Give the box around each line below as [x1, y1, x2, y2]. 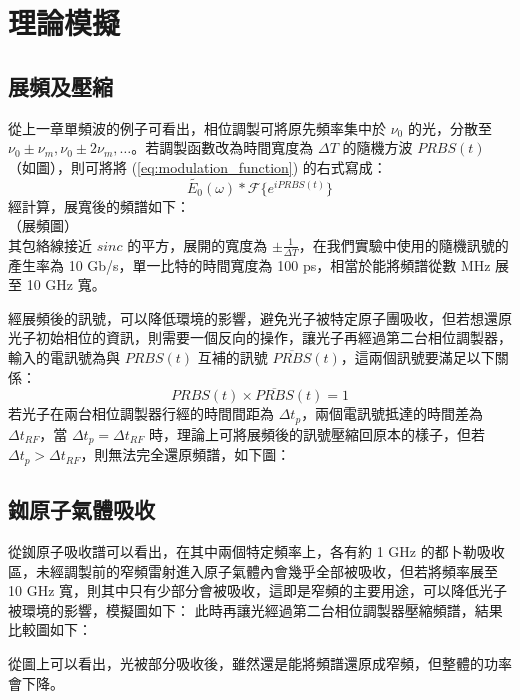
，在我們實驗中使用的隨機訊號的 [298, 234, 509, 255]
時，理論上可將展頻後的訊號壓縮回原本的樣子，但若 [148, 423, 485, 444]
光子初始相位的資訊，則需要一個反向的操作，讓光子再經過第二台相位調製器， [8, 327, 512, 348]
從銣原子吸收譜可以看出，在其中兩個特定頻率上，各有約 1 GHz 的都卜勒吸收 [8, 540, 505, 561]
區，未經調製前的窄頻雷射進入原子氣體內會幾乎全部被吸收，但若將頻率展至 [8, 560, 498, 581]
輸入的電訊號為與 [8, 346, 120, 367]
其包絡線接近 [8, 234, 92, 255]
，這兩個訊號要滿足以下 [340, 346, 495, 367]
